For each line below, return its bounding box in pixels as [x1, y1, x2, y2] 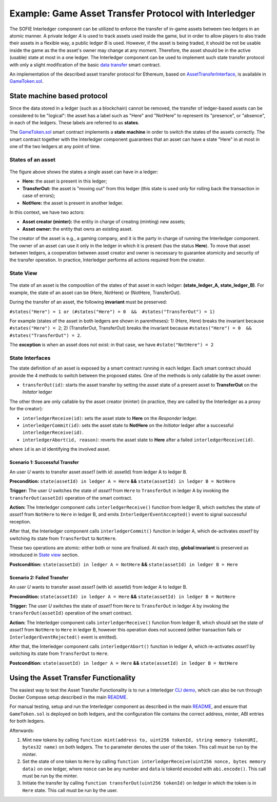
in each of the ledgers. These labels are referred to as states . [9, 119, 140, 125]
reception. [9, 518, 31, 524]
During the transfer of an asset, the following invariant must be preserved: [9, 299, 167, 305]
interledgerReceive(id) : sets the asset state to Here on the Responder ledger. [22, 415, 197, 421]
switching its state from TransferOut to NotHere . [9, 535, 117, 541]
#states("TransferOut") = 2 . [9, 332, 82, 338]
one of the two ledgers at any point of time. [9, 143, 101, 150]
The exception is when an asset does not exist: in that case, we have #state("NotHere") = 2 [9, 342, 214, 348]
